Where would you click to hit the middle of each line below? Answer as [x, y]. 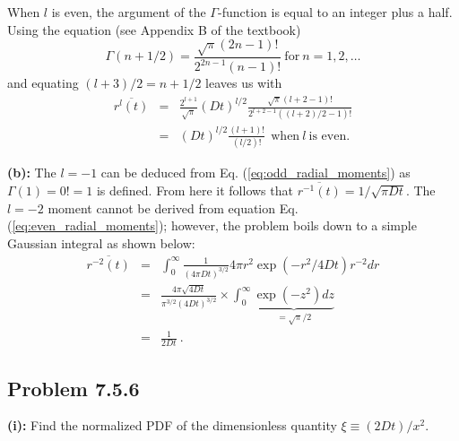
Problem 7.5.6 [74, 388]
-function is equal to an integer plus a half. [335, 12]
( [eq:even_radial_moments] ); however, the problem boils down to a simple [212, 225]
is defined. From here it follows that [195, 190]
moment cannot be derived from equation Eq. [173, 208]
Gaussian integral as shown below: [101, 242]
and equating [43, 83]
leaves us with [244, 83]
